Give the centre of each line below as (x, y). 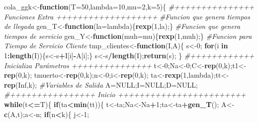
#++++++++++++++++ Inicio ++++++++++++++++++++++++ (125, 94)
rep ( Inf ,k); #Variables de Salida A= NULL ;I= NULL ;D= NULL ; (101, 84)
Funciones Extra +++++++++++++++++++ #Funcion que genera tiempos (127, 16)
